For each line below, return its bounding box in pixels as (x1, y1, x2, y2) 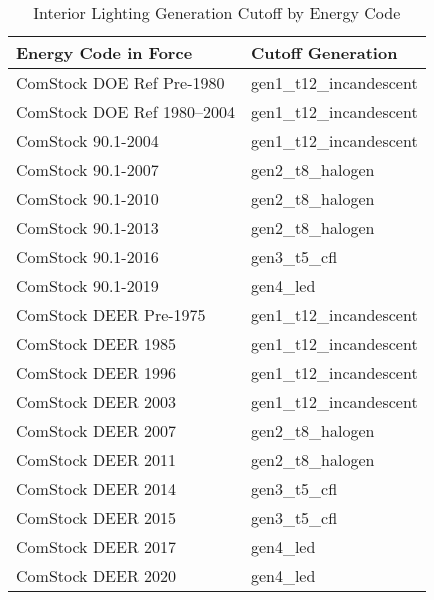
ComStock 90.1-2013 (16, 216, 159, 239)
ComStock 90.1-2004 (16, 129, 159, 152)
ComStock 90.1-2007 (16, 158, 159, 181)
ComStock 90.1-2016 (16, 245, 159, 268)
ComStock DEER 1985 (16, 332, 177, 355)
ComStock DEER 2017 (16, 535, 177, 558)
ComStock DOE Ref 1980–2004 (16, 100, 235, 123)
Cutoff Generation (250, 41, 398, 64)
